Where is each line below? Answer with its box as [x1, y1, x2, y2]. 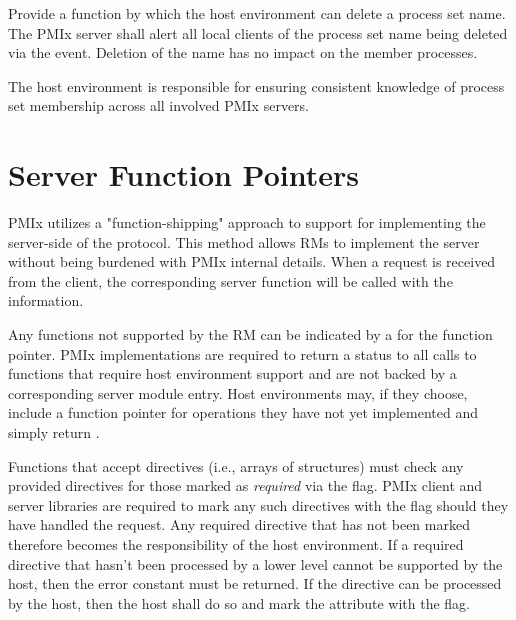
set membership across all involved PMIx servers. [8, 95, 310, 116]
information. [8, 290, 84, 311]
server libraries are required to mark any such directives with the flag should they [8, 494, 509, 515]
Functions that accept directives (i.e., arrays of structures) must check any [8, 455, 464, 476]
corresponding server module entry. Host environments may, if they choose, [8, 382, 468, 403]
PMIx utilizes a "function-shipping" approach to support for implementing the [8, 212, 486, 233]
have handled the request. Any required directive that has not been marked [8, 514, 470, 535]
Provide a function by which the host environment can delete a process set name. [8, 3, 506, 23]
